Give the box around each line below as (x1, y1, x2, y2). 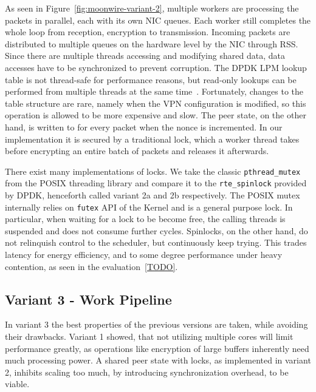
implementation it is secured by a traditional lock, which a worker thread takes (5, 132, 300, 145)
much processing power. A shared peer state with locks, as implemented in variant (5, 354, 311, 367)
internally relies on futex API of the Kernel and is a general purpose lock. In (5, 200, 293, 213)
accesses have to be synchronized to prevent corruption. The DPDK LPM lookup (5, 61, 307, 73)
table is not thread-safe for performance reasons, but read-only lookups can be (5, 73, 297, 86)
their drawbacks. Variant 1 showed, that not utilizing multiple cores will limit (5, 330, 294, 343)
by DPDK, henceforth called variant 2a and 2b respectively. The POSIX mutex (5, 189, 300, 201)
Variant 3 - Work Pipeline (5, 289, 172, 308)
